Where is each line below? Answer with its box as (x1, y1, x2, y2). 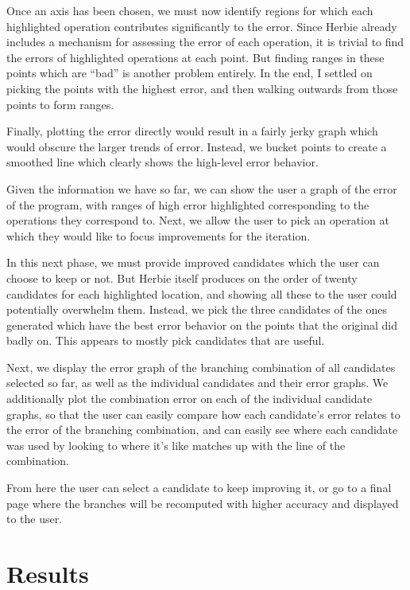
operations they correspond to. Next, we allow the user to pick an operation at (6, 212, 389, 229)
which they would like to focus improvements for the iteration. (6, 227, 311, 244)
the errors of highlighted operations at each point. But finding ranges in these (6, 49, 385, 65)
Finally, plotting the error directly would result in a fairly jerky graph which (6, 123, 378, 139)
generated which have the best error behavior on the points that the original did (6, 316, 397, 333)
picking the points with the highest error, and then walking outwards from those (6, 80, 398, 96)
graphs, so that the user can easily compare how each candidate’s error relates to (6, 405, 400, 422)
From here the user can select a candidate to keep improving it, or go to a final (6, 479, 392, 496)
